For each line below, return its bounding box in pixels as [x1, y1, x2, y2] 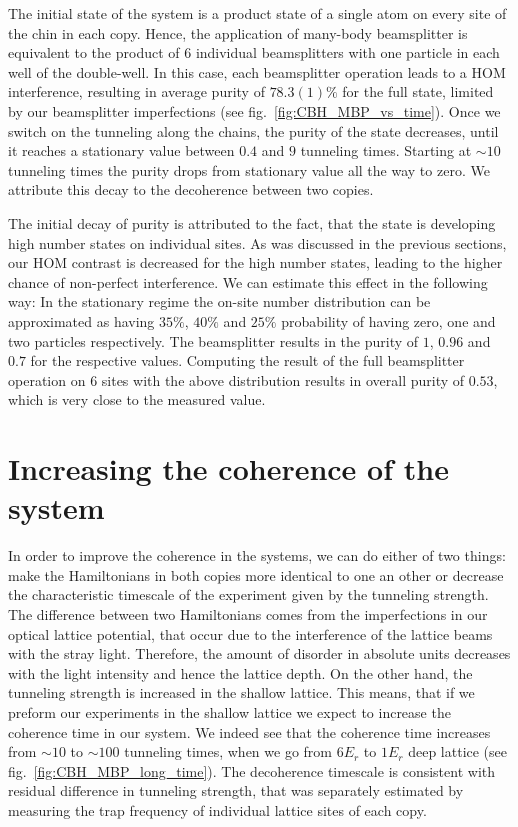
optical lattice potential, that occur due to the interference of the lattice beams [8, 623, 493, 644]
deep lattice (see [408, 741, 508, 762]
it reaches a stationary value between [8, 140, 235, 161]
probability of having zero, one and [281, 310, 496, 331]
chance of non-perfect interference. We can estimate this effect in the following [8, 271, 488, 292]
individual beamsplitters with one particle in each [195, 42, 500, 63]
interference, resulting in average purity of [8, 81, 265, 102]
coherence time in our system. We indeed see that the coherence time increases [8, 721, 491, 742]
